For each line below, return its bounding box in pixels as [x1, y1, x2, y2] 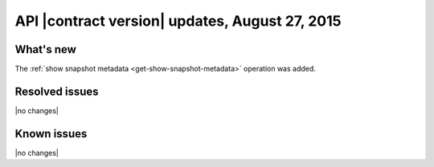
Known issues [14, 127, 88, 141]
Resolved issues [14, 84, 100, 98]
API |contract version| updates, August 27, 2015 [14, 12, 342, 30]
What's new [14, 43, 76, 56]
